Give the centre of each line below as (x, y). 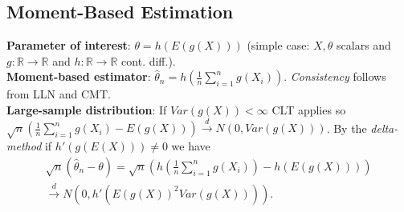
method (24, 146)
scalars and (364, 45)
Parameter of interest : (69, 45)
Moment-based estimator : (79, 76)
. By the (347, 128)
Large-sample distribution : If (87, 109)
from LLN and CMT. (59, 94)
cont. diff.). (149, 60)
